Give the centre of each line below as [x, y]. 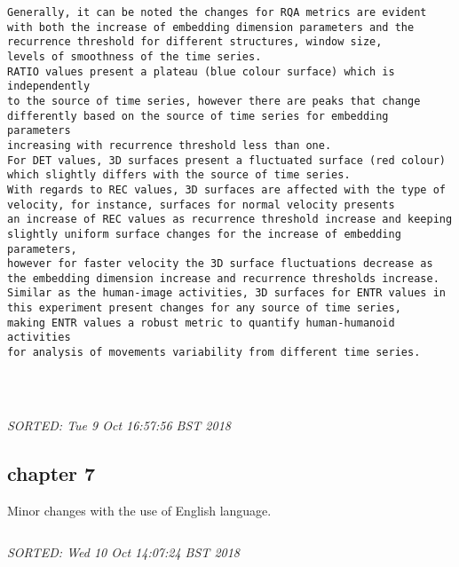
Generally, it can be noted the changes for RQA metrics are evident [217, 12]
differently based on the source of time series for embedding [198, 116]
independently [49, 87]
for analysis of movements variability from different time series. [214, 353]
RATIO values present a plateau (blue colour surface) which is [201, 71]
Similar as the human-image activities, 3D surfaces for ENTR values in [226, 293]
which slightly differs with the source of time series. [179, 175]
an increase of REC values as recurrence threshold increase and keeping [230, 220]
